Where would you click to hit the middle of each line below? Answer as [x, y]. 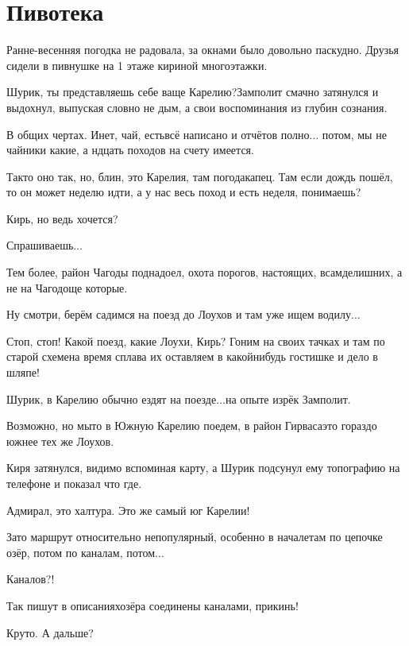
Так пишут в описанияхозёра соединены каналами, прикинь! [152, 605]
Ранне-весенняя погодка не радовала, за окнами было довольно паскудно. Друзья [203, 50]
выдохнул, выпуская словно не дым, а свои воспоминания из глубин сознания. [197, 107]
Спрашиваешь [40, 245]
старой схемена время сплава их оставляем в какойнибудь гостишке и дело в [192, 356]
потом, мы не [354, 134]
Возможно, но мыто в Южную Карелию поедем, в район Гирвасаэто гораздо [192, 426]
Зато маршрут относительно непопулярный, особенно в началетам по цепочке [195, 537]
